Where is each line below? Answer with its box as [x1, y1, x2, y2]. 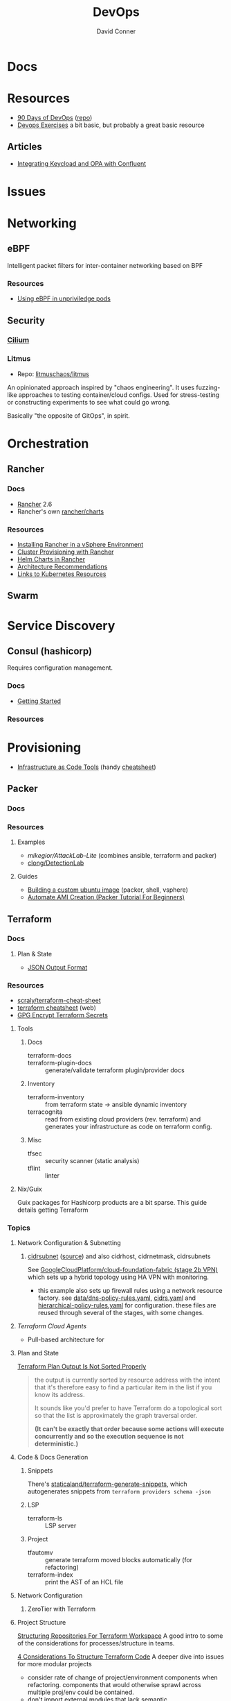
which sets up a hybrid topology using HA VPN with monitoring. [27, 1273, 210, 1281]
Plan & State [17, 949, 53, 958]
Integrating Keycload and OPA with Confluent [17, 159, 147, 167]
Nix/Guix [17, 1185, 43, 1194]
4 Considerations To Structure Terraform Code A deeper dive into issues [17, 1652, 225, 1661]
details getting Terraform [17, 1205, 89, 1215]
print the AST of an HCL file [44, 1578, 124, 1586]
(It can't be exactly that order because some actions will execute [34, 1425, 225, 1433]
